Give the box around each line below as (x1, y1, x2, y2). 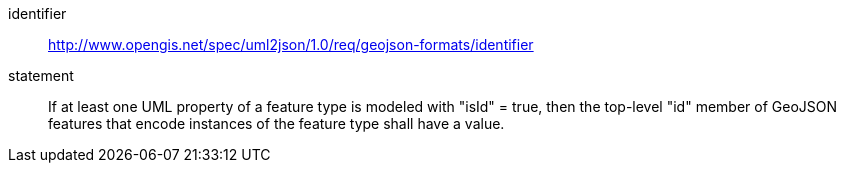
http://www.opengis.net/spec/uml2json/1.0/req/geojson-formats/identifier (48, 36, 534, 53)
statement (8, 67, 74, 84)
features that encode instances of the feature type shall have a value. (48, 115, 505, 132)
